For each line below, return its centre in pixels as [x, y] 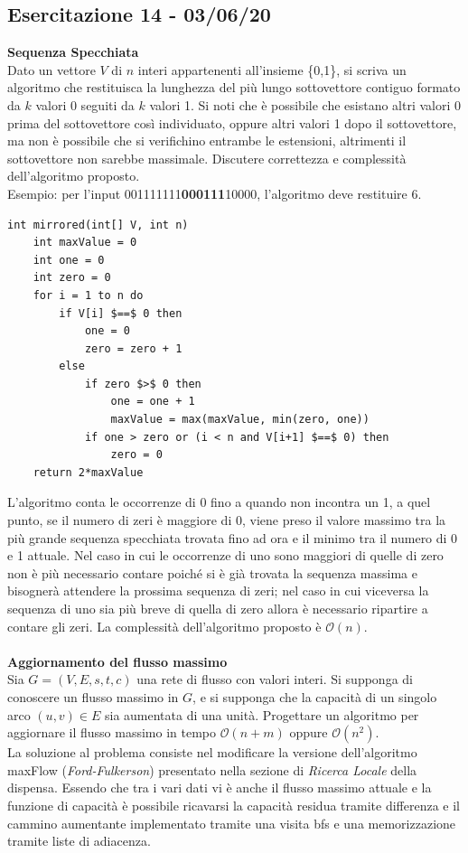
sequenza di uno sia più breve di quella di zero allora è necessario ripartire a [218, 609]
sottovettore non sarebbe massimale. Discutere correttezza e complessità [207, 158]
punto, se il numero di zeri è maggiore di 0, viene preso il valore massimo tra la [227, 520]
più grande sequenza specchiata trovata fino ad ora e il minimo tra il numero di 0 [233, 537]
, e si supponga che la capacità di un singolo [315, 696]
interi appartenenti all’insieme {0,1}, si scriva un [272, 69]
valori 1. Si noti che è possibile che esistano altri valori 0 [305, 104]
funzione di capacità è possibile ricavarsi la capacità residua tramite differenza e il [234, 805]
